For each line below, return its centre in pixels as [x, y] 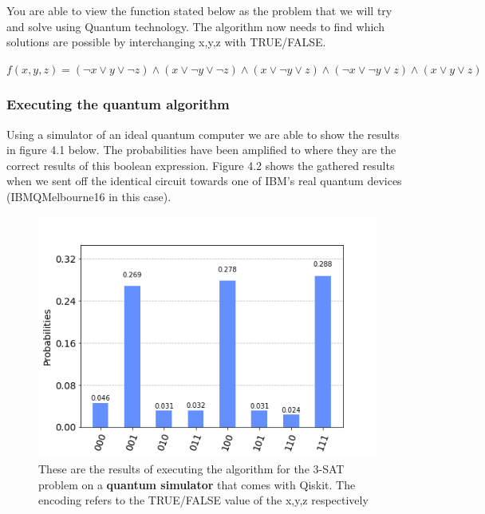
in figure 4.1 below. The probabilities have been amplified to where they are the [201, 150]
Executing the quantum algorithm [118, 104]
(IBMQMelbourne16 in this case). [89, 196]
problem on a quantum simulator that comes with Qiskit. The [197, 484]
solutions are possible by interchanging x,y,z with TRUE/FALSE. [166, 42]
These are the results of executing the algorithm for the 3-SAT [191, 469]
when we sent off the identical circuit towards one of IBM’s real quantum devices [204, 181]
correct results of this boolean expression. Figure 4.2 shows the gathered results [201, 165]
